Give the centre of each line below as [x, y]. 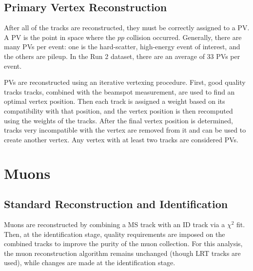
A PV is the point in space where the [60, 37]
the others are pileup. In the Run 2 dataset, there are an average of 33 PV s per [122, 56]
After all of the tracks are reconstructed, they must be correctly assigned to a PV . [127, 28]
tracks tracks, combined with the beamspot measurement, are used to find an [119, 91]
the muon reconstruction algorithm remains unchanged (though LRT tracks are [122, 253]
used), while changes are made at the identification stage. [90, 262]
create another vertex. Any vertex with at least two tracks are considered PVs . [121, 139]
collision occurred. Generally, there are [184, 37]
